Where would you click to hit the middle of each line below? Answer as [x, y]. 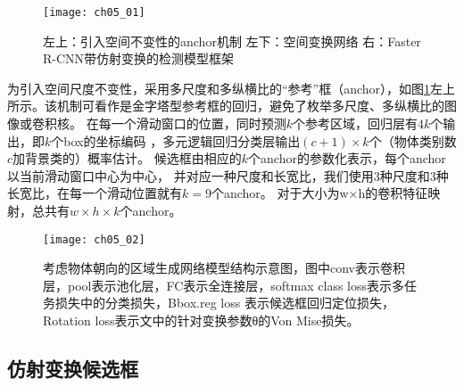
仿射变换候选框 [73, 369]
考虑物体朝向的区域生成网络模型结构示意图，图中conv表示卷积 [224, 268]
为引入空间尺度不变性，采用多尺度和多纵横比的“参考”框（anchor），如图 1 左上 [232, 88]
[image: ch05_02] [94, 239]
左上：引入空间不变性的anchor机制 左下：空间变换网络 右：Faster [232, 41]
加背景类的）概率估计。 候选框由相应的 [127, 158]
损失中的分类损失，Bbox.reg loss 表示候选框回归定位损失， [224, 303]
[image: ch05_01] [94, 12]
